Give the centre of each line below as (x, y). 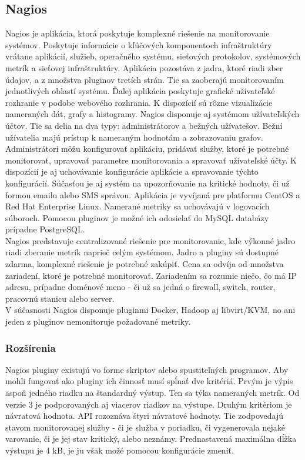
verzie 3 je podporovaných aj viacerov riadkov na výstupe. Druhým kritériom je (149, 404)
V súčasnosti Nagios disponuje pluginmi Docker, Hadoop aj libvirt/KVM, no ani (150, 310)
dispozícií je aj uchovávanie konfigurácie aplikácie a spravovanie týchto (132, 171)
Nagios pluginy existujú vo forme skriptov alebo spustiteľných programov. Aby (147, 369)
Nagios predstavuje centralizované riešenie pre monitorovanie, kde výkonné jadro (150, 240)
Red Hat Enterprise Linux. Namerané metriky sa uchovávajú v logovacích (138, 206)
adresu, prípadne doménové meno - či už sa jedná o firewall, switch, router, (140, 287)
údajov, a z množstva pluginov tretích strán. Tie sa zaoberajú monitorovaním (145, 79)
